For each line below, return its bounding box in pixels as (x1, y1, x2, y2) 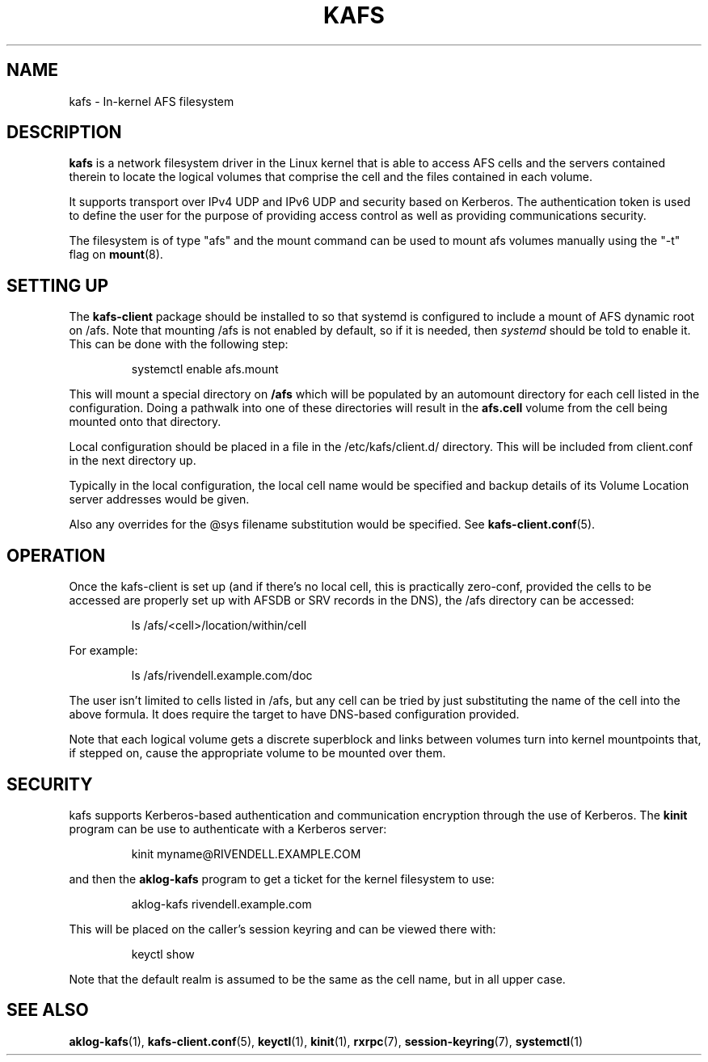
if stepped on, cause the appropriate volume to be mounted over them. (69, 746, 446, 761)
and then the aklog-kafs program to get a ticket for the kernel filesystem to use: (69, 871, 495, 886)
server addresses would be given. (69, 492, 250, 507)
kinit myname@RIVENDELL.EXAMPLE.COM (131, 846, 361, 861)
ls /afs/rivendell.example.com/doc (131, 668, 313, 683)
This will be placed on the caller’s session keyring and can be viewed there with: (69, 921, 496, 936)
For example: (69, 643, 138, 658)
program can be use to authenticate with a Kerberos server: (69, 821, 387, 836)
